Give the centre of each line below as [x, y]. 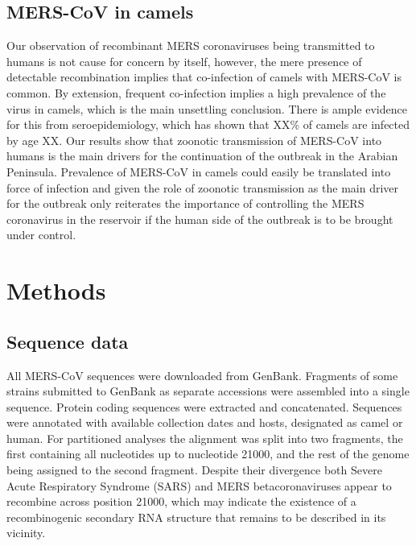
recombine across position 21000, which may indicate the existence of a [181, 501]
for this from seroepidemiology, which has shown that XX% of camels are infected [208, 124]
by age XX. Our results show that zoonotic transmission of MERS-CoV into [194, 140]
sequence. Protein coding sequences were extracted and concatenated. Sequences [204, 406]
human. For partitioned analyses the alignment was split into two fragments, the [205, 438]
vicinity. [26, 533]
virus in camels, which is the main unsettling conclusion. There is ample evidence [207, 108]
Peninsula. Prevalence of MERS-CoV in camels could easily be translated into [199, 171]
